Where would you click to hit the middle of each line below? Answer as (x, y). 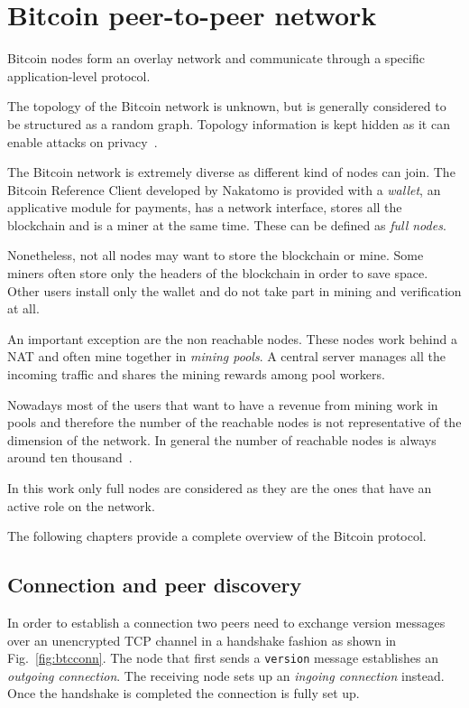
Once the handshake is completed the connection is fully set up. (184, 693)
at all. (23, 308)
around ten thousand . (70, 457)
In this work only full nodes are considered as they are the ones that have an (220, 488)
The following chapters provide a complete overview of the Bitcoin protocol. (217, 536)
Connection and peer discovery (155, 585)
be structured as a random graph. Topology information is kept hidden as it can (229, 123)
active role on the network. (81, 505)
